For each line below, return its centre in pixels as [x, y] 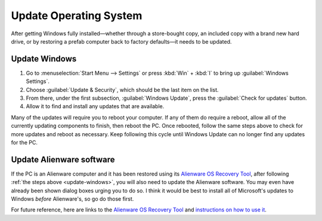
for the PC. [24, 142]
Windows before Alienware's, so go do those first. [72, 199]
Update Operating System [77, 16]
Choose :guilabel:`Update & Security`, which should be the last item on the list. [122, 90]
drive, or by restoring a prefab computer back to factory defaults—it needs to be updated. [121, 41]
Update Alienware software [63, 159]
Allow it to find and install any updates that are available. [95, 106]
